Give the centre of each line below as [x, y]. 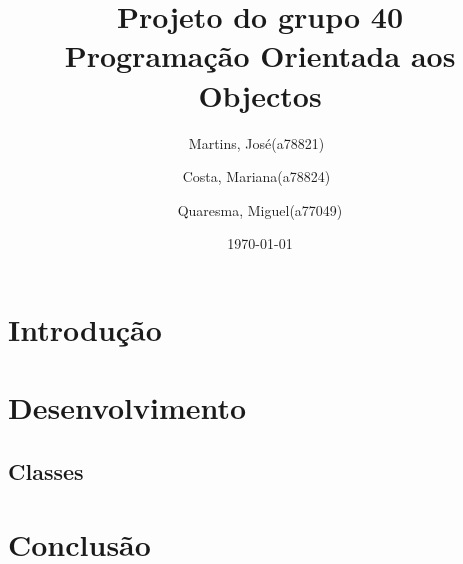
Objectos [260, 94]
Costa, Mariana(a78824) [256, 176]
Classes [46, 470]
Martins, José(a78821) [256, 142]
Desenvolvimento [127, 407]
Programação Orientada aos [260, 55]
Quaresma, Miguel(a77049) [260, 209]
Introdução [85, 328]
